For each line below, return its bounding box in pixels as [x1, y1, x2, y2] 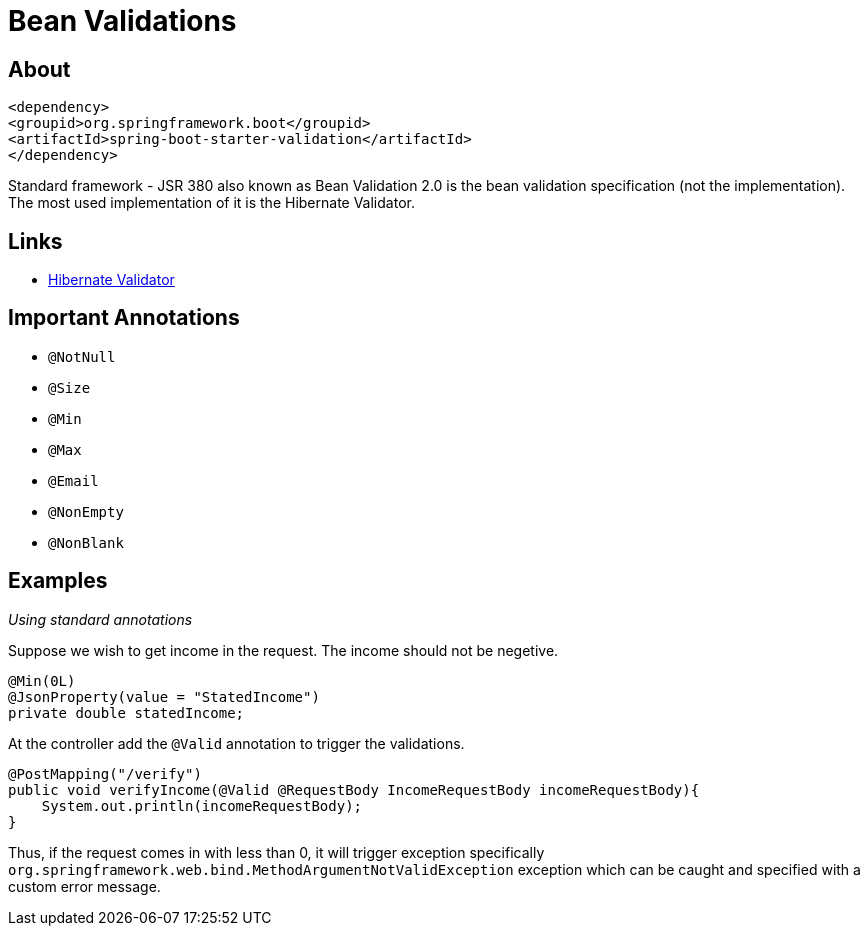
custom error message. [8, 877, 161, 895]
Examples [8, 568, 108, 594]
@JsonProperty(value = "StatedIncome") [8, 688, 320, 705]
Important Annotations [8, 305, 240, 331]
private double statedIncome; [8, 704, 245, 721]
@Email [48, 472, 99, 489]
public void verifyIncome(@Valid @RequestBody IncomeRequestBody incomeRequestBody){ [8, 781, 700, 798]
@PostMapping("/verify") [8, 765, 202, 782]
